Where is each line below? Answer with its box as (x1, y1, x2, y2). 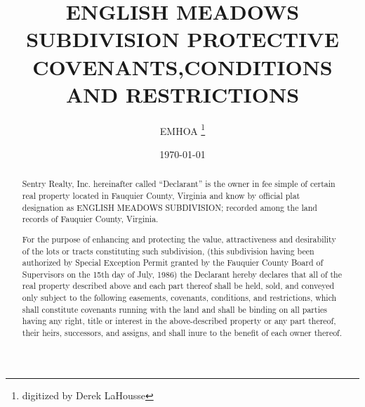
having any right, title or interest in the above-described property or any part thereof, (22, 315, 336, 327)
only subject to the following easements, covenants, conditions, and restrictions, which (22, 292, 337, 304)
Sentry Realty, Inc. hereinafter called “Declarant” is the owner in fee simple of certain (22, 178, 336, 190)
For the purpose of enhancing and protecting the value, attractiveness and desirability (22, 233, 336, 245)
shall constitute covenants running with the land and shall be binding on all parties (22, 303, 327, 315)
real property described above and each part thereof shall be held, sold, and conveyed (22, 280, 335, 292)
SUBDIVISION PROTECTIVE (26, 25, 339, 53)
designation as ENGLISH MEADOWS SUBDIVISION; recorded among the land (22, 201, 317, 213)
